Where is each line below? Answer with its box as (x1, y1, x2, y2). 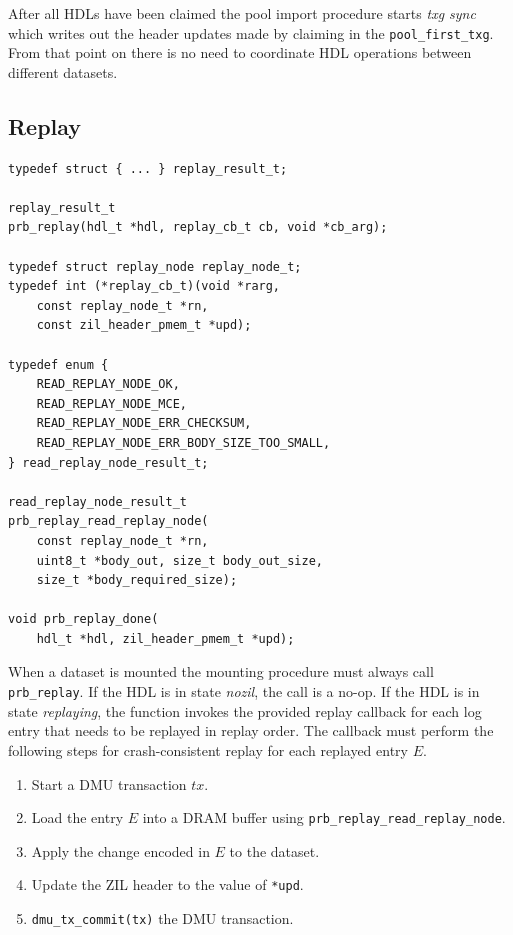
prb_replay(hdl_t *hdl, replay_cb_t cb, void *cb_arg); (8, 220, 388, 235)
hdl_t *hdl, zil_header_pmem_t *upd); (36, 631, 295, 646)
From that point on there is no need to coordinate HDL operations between (8, 42, 472, 63)
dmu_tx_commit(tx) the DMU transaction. (31, 908, 294, 929)
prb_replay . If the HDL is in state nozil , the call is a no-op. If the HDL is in (8, 681, 480, 702)
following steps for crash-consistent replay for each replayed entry (8, 739, 408, 760)
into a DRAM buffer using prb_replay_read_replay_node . (142, 807, 506, 828)
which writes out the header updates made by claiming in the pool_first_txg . (8, 22, 494, 43)
